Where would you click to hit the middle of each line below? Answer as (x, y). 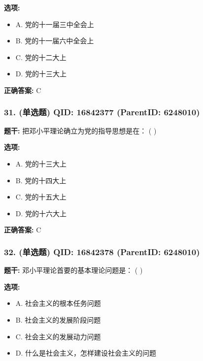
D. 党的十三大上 (41, 74)
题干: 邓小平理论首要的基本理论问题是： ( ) (73, 270)
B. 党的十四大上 (41, 180)
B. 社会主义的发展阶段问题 (58, 319)
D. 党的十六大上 (41, 213)
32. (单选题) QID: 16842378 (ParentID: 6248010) (102, 251)
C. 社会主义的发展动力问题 (58, 336)
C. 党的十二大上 (41, 57)
